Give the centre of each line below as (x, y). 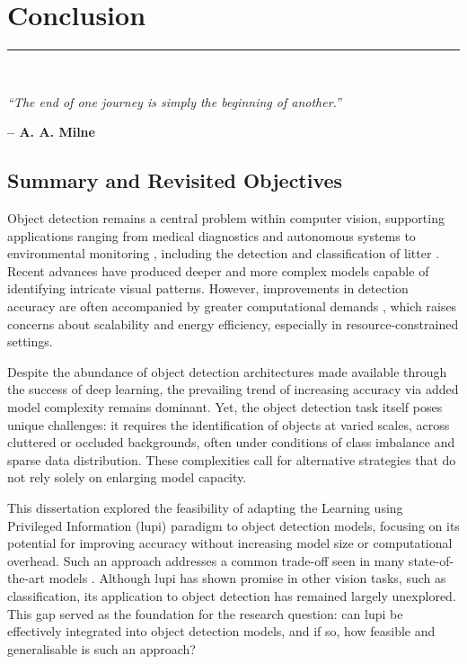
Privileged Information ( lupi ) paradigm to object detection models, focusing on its (233, 525)
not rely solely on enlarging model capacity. (127, 477)
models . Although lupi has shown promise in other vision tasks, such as (247, 578)
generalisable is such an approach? (101, 648)
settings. (30, 341)
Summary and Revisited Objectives (175, 180)
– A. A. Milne (51, 132)
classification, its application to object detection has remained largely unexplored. (232, 595)
